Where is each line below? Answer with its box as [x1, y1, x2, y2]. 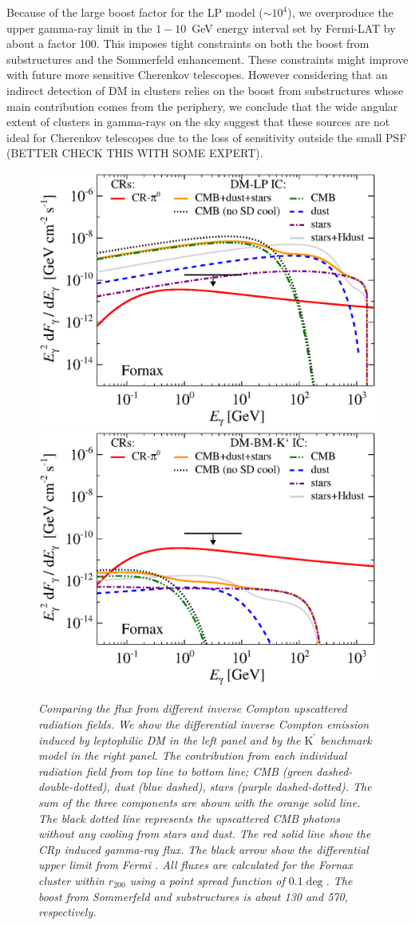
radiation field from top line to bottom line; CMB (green [38, 762, 313, 779]
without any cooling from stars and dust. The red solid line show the [38, 825, 371, 842]
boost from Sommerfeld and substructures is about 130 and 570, [38, 887, 348, 904]
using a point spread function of [129, 872, 285, 888]
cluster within [38, 872, 105, 888]
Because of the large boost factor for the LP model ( [6, 4, 263, 20]
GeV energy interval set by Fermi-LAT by [192, 19, 396, 36]
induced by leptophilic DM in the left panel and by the [38, 731, 301, 748]
